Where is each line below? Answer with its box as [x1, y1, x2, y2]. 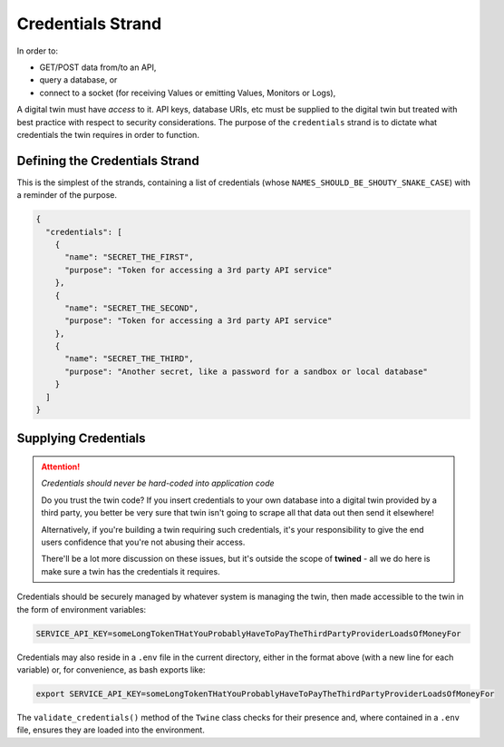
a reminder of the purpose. [16, 190, 118, 201]
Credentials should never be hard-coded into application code [41, 477, 276, 489]
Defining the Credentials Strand [16, 152, 199, 168]
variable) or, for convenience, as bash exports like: [16, 663, 206, 675]
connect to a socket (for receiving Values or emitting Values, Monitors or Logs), [39, 87, 336, 98]
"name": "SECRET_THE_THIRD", [64, 354, 194, 364]
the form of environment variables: [16, 604, 147, 614]
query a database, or [39, 74, 118, 85]
